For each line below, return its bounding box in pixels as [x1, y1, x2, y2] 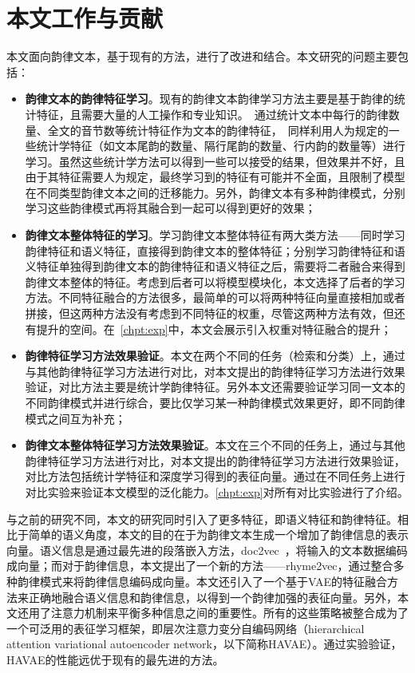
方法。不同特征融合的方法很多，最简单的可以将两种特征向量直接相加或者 [25, 289, 405, 306]
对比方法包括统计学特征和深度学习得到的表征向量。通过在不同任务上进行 [25, 468, 405, 485]
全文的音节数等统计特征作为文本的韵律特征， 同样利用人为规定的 [47, 121, 389, 138]
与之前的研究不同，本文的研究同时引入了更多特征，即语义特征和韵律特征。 [6, 510, 397, 527]
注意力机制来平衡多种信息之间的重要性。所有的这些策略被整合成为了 [50, 604, 409, 621]
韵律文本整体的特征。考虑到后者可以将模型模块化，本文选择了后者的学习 [25, 273, 405, 290]
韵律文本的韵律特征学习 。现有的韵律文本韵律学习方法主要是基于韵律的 [25, 90, 394, 107]
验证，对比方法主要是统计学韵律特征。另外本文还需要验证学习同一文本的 [25, 378, 405, 395]
